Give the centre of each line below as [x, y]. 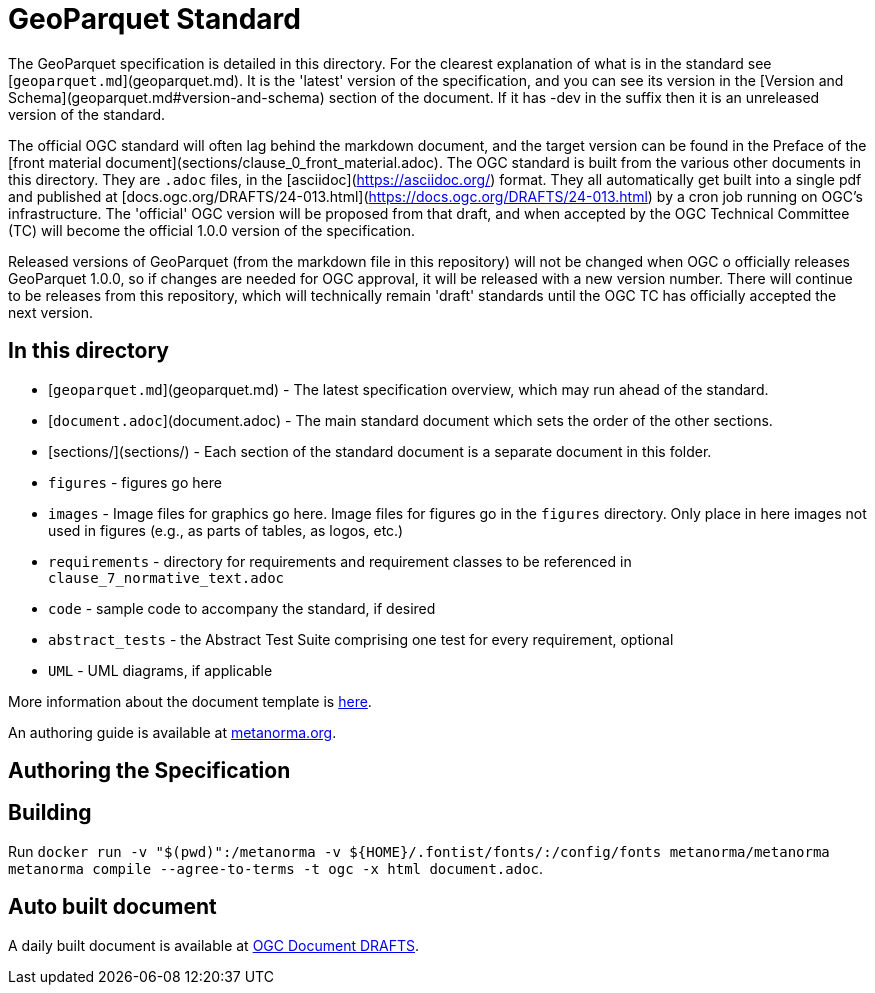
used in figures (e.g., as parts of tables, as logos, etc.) [226, 530]
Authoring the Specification [149, 771]
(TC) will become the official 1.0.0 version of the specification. [212, 230]
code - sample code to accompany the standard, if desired [242, 608]
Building [50, 813]
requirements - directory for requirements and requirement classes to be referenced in [340, 561]
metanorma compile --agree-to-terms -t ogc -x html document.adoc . [276, 868]
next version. [51, 312]
